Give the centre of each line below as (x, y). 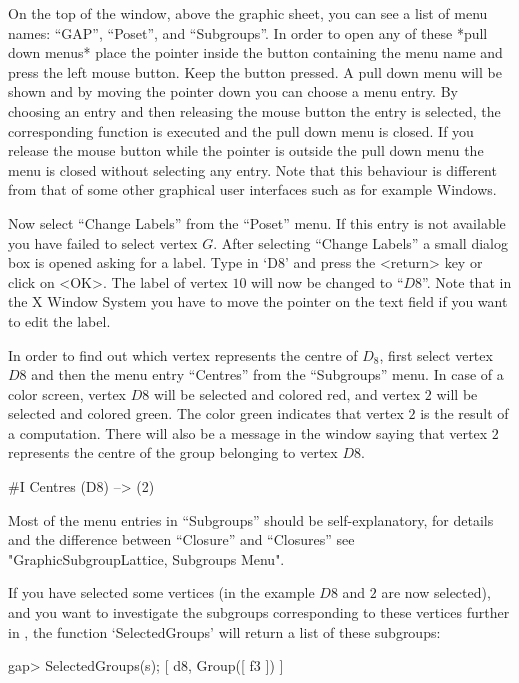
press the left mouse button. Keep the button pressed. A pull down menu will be (255, 71)
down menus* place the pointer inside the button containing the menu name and (255, 52)
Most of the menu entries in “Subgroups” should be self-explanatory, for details (251, 519)
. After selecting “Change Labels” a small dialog (360, 242)
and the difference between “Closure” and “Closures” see (181, 539)
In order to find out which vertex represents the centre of (183, 354)
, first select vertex (436, 354)
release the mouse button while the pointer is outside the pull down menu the (246, 150)
